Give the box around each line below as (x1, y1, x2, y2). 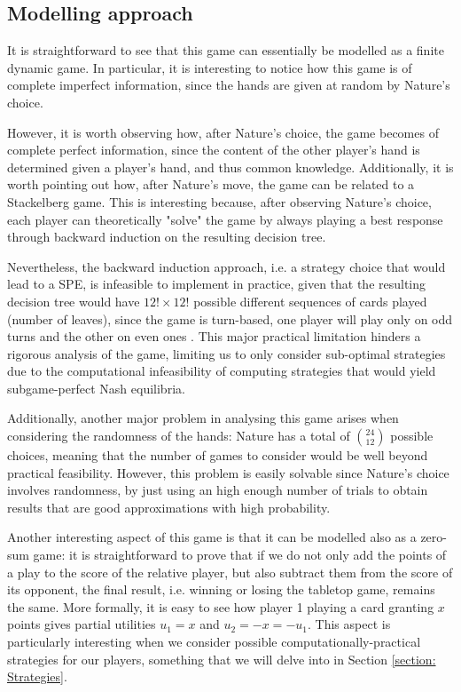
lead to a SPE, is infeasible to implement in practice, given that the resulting (7, 274, 426, 293)
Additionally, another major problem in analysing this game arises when (7, 409, 399, 427)
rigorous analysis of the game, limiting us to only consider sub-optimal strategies (7, 344, 446, 362)
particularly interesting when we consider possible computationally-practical (7, 632, 421, 651)
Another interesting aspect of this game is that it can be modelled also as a (7, 528, 417, 546)
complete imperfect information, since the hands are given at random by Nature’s (7, 76, 450, 94)
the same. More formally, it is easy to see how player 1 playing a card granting (7, 597, 434, 616)
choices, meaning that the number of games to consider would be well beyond (7, 446, 428, 465)
